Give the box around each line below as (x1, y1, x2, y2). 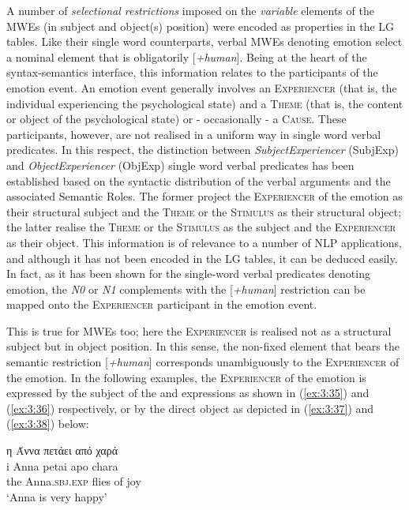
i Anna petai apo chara (6, 457, 118, 474)
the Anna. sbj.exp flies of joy (6, 473, 141, 489)
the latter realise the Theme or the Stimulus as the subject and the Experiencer (6, 219, 396, 235)
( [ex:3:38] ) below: (6, 415, 89, 432)
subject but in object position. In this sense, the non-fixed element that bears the (6, 338, 400, 354)
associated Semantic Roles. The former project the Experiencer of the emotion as (6, 188, 403, 204)
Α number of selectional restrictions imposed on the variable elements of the (6, 2, 374, 18)
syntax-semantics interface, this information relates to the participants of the (6, 64, 378, 81)
